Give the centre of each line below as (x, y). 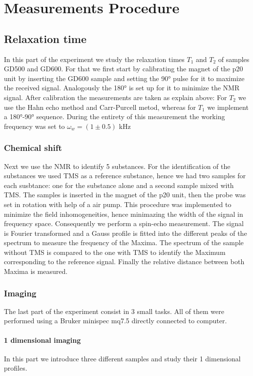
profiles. (16, 368)
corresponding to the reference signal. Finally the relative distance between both (124, 261)
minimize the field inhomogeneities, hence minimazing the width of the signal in (124, 214)
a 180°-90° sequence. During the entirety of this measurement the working (115, 116)
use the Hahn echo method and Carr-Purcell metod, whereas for (100, 107)
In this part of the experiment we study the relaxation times (94, 59)
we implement (228, 107)
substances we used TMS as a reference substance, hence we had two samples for (125, 176)
